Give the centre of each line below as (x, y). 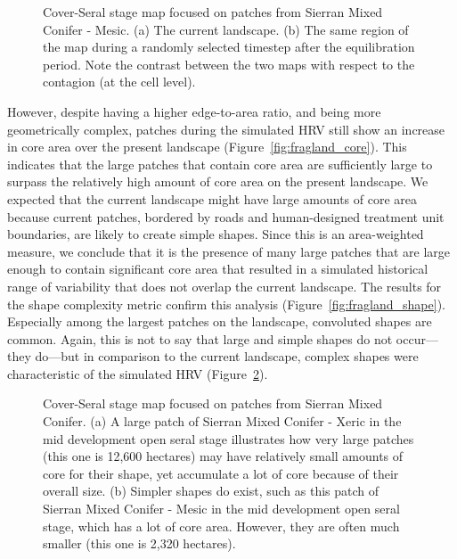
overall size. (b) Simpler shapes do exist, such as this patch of (211, 491)
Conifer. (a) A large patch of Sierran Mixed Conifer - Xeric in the (222, 421)
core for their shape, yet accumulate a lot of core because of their (221, 473)
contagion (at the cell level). (119, 82)
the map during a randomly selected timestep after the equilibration (229, 47)
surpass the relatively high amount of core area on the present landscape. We (218, 181)
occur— (417, 338)
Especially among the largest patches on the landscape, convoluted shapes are (220, 321)
